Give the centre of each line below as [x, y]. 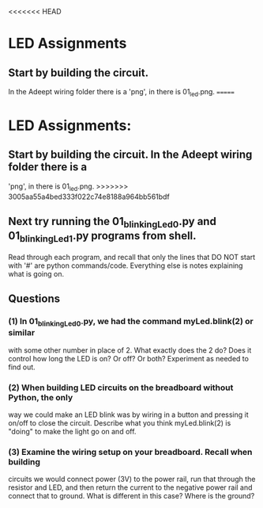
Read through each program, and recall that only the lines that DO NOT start [132, 257]
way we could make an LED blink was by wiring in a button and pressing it [128, 414]
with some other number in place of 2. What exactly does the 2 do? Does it [130, 350]
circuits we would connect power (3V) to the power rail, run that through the [132, 479]
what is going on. [36, 273]
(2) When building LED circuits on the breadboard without [121, 388]
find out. [22, 367]
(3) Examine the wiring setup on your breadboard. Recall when [130, 452]
